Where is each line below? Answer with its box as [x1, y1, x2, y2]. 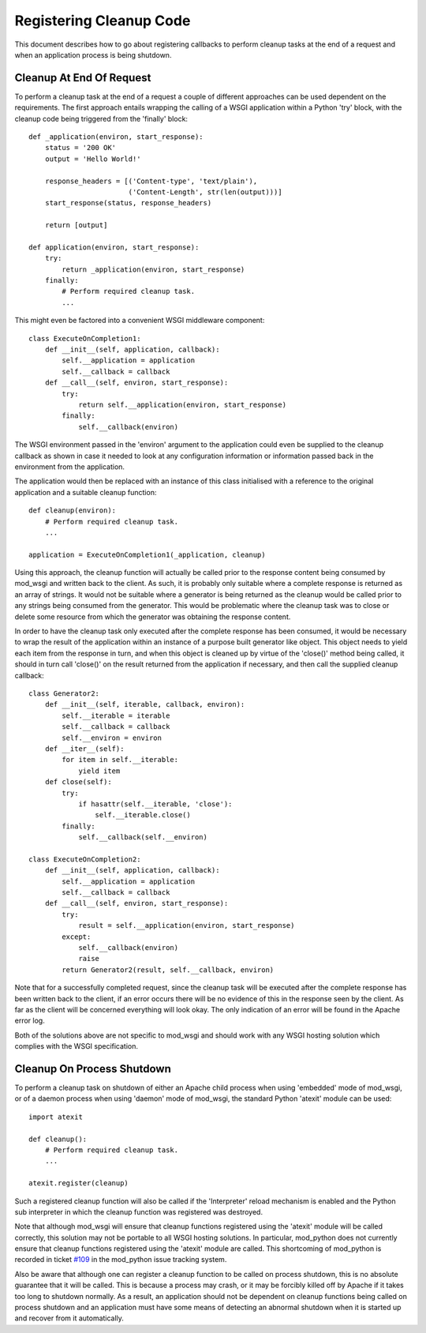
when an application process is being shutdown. [14, 50, 172, 59]
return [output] [44, 221, 108, 230]
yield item [78, 766, 121, 775]
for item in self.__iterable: [62, 755, 179, 764]
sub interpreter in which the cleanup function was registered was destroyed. [14, 1207, 263, 1216]
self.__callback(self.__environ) [78, 833, 208, 842]
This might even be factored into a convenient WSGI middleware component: [14, 316, 265, 325]
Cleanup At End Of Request [14, 71, 151, 84]
